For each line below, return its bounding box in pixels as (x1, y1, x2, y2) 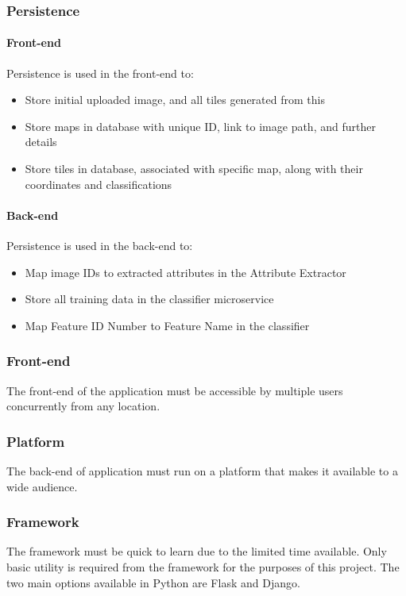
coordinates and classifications (25, 175, 172, 192)
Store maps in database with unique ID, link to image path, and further (25, 117, 376, 134)
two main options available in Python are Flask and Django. (6, 574, 300, 590)
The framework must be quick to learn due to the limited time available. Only (6, 543, 387, 559)
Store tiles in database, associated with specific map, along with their (25, 160, 363, 177)
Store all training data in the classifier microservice (25, 290, 274, 307)
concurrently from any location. (6, 398, 160, 414)
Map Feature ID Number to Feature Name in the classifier (25, 317, 310, 333)
